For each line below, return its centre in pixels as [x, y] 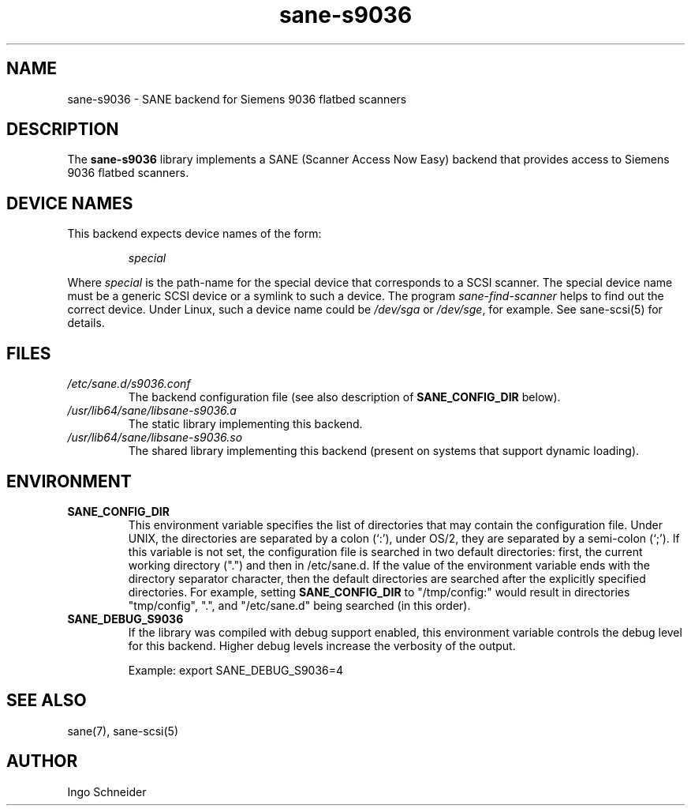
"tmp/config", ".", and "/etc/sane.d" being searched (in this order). [299, 605]
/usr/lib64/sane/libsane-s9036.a [152, 411]
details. [86, 323]
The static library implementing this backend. [245, 424]
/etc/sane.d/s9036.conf [129, 384]
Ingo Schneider [107, 791]
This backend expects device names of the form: [194, 234]
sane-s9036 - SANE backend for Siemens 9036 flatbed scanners [237, 99]
